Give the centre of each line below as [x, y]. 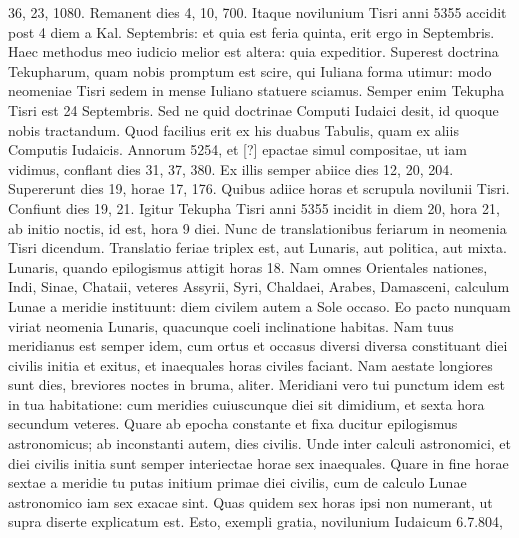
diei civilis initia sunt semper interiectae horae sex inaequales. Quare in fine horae [258, 462]
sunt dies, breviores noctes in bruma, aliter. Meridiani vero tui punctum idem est [256, 384]
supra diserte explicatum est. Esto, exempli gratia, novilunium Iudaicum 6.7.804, [255, 521]
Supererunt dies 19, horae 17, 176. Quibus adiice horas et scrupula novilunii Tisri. [259, 188]
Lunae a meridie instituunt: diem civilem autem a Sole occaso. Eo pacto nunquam [259, 305]
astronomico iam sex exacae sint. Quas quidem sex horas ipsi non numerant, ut [250, 501]
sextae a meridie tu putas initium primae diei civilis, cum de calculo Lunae [237, 482]
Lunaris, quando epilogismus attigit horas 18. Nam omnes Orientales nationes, [248, 266]
